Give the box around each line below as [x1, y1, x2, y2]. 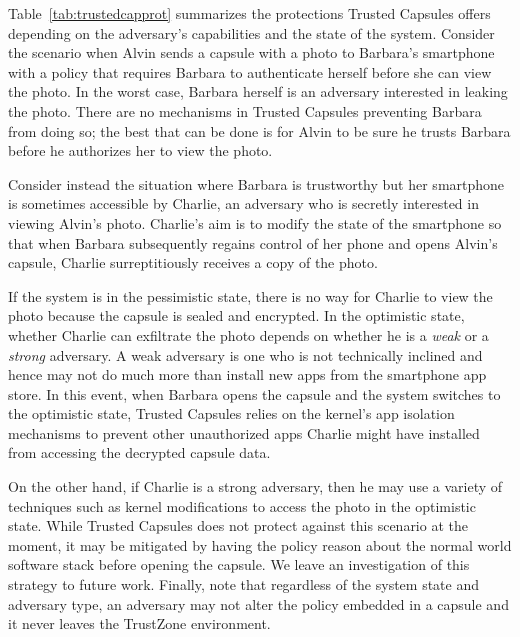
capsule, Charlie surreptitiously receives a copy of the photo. [8, 252, 378, 273]
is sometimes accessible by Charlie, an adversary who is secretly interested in [8, 193, 479, 214]
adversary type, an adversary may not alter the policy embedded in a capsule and [8, 593, 509, 614]
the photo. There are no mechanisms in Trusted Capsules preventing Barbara [8, 100, 482, 121]
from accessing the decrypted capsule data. [8, 442, 271, 463]
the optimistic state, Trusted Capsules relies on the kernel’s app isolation [8, 403, 455, 424]
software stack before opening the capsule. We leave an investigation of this [8, 554, 470, 575]
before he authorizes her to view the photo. [8, 140, 273, 161]
